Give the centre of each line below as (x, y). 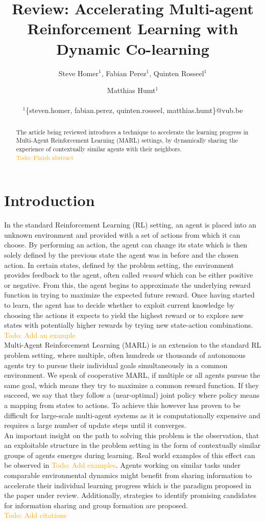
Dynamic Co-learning (133, 48)
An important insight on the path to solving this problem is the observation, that (132, 435)
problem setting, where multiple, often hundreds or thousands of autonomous (125, 355)
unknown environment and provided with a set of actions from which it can (122, 234)
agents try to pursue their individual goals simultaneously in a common (116, 365)
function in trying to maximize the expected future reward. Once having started (129, 295)
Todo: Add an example (40, 335)
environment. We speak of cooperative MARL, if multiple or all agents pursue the (132, 375)
